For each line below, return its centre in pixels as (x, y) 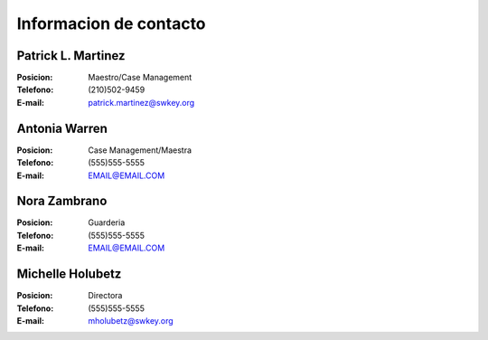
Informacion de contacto (112, 24)
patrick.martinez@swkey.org (141, 102)
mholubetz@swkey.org (131, 320)
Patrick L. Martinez (71, 56)
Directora (105, 296)
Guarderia (107, 222)
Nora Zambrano (62, 201)
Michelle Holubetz (69, 274)
